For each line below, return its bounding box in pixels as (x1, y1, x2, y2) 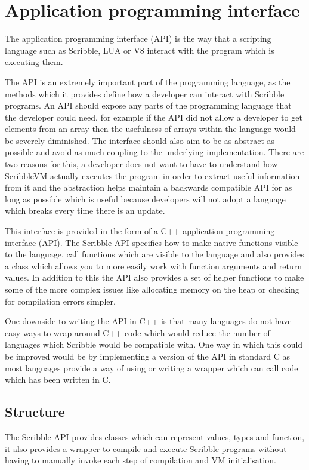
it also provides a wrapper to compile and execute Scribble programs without (5, 442, 287, 454)
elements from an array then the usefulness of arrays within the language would (5, 122, 296, 135)
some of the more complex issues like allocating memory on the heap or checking (5, 283, 299, 295)
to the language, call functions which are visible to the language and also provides (5, 248, 304, 260)
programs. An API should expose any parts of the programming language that (5, 99, 292, 112)
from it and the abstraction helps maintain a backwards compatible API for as (5, 181, 292, 193)
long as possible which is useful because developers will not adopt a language (5, 192, 286, 205)
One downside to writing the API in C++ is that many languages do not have (5, 315, 292, 327)
